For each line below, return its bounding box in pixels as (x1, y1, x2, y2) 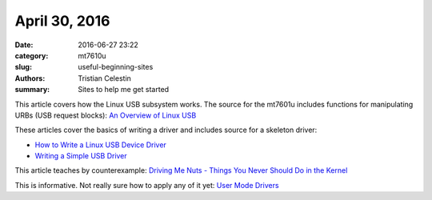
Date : (14, 40, 34, 50)
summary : (14, 85, 50, 94)
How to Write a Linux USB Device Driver (34, 140, 167, 150)
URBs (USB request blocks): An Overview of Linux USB (14, 110, 197, 120)
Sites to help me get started (78, 85, 170, 94)
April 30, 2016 (14, 12, 110, 30)
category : (14, 50, 49, 60)
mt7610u (78, 50, 107, 60)
